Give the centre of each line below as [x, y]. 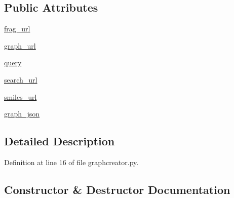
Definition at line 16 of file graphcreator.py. [71, 162]
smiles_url [21, 96]
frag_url [17, 29]
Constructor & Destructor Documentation [117, 189]
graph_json [22, 114]
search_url [21, 79]
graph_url [20, 45]
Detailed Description [60, 141]
